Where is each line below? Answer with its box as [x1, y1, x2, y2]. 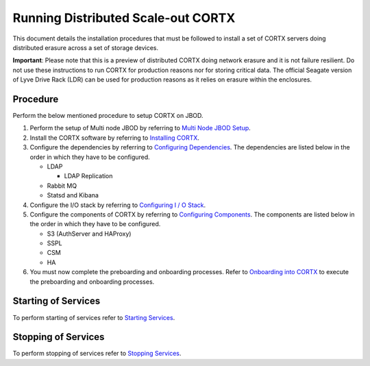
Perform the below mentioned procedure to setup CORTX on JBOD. [12, 112, 203, 120]
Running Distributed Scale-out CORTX [12, 10, 236, 25]
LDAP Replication [64, 172, 113, 180]
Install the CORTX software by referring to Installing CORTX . [29, 134, 200, 142]
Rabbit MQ [47, 182, 77, 190]
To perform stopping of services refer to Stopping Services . [12, 350, 182, 358]
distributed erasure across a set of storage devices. [12, 43, 159, 51]
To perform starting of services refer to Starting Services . [12, 313, 175, 321]
